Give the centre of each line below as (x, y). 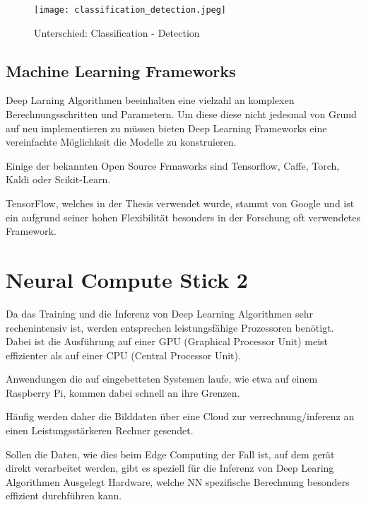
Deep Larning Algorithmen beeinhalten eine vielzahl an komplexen (150, 100)
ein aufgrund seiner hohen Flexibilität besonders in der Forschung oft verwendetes (183, 217)
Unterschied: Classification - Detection (117, 32)
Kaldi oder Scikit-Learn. (58, 179)
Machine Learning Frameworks (121, 70)
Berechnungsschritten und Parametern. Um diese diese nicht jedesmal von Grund (181, 114)
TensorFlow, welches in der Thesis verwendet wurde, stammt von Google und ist (180, 203)
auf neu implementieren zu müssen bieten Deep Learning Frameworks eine (166, 128)
